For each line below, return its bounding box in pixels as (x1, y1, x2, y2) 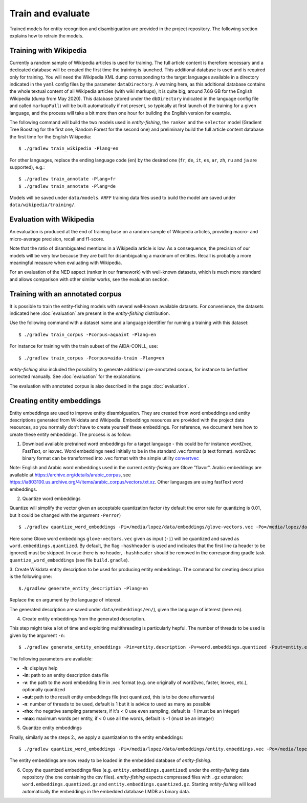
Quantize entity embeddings (22, 725, 82, 731)
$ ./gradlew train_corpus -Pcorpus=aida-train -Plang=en (18, 355, 165, 361)
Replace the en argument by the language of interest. (9, 597, 122, 603)
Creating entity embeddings (9, 396, 101, 405)
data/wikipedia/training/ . (9, 202, 76, 208)
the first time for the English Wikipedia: (9, 133, 92, 139)
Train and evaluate (9, 8, 90, 19)
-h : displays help (22, 665, 58, 671)
